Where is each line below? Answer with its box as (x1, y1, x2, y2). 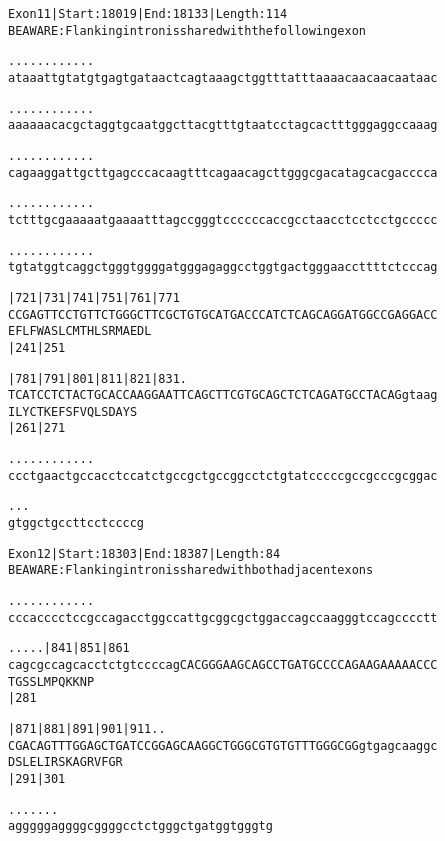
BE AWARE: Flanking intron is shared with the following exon (8, 23, 366, 38)
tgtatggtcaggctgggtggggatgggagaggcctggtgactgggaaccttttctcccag (8, 260, 438, 275)
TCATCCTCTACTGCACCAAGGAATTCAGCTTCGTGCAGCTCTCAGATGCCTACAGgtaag (8, 388, 438, 403)
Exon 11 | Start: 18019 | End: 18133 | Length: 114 (8, 7, 288, 21)
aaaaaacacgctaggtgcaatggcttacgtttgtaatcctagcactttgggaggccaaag (8, 118, 438, 133)
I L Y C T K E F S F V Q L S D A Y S (8, 404, 138, 419)
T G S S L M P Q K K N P (8, 674, 95, 689)
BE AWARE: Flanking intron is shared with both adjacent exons (8, 563, 374, 578)
